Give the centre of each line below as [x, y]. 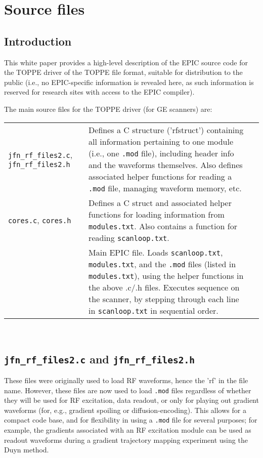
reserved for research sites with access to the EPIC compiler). [99, 92]
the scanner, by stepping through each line [164, 299]
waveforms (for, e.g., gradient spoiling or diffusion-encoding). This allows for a [125, 410]
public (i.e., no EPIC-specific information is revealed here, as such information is [129, 82]
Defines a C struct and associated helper [160, 202]
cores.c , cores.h [40, 220]
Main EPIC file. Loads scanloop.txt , [156, 252]
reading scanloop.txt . [129, 237]
